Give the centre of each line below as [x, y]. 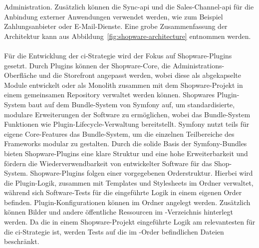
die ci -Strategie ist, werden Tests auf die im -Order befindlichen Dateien [114, 231]
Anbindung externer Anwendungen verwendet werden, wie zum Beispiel [114, 16]
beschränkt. [22, 241]
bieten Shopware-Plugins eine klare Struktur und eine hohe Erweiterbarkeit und [126, 153]
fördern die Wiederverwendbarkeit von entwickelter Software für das [108, 163]
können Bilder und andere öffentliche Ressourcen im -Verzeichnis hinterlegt [119, 212]
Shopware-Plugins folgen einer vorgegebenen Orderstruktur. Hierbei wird [141, 173]
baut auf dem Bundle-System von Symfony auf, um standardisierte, [131, 104]
